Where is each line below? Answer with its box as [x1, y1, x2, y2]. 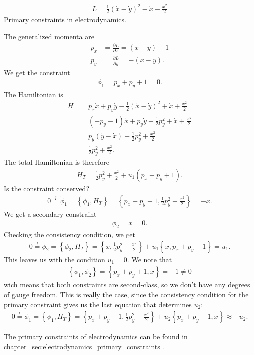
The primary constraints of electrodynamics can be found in [4, 331, 188, 342]
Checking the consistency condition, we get [4, 229, 136, 239]
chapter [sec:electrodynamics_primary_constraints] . [4, 341, 164, 351]
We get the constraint [4, 67, 70, 78]
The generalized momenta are [4, 31, 94, 41]
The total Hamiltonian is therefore [4, 157, 109, 167]
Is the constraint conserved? [4, 183, 90, 194]
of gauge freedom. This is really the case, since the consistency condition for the [4, 289, 249, 299]
